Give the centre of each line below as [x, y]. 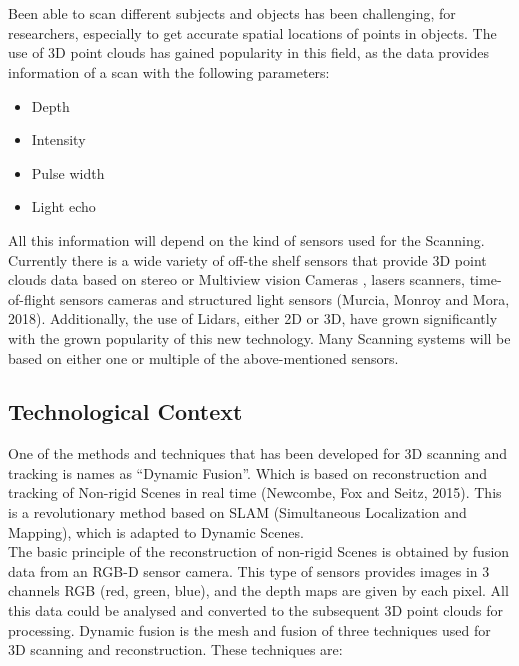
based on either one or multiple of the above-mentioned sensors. [203, 357]
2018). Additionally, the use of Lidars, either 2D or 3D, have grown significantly [253, 318]
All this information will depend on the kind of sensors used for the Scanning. [246, 239]
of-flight [32, 298]
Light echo [63, 206]
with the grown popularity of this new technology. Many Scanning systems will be [259, 337]
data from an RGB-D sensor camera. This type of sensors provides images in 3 [249, 570]
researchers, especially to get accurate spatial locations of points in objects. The [252, 32]
